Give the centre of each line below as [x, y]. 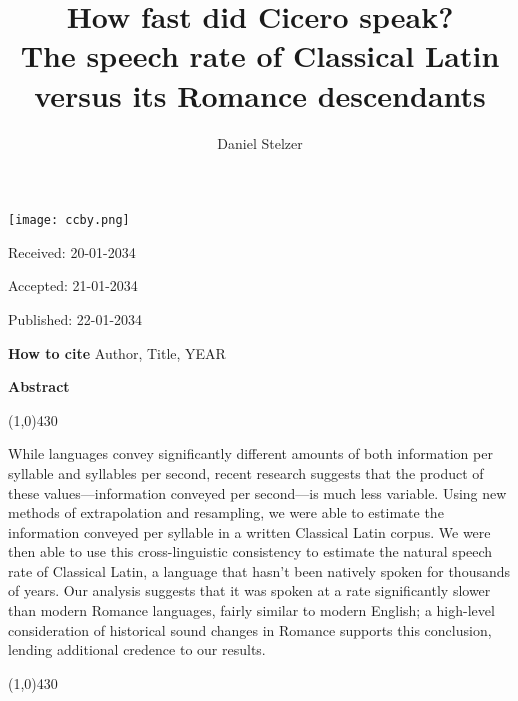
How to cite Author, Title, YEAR [117, 352]
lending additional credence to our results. [137, 649]
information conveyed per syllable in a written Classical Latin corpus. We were [249, 531]
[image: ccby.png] [69, 220]
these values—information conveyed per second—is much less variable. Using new [257, 492]
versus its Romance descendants [260, 94]
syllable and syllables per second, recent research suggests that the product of [246, 472]
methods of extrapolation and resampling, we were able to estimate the [226, 512]
